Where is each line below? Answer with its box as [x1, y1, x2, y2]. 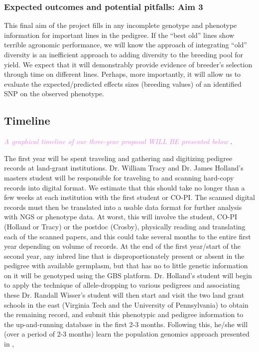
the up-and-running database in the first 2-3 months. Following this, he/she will [4, 319, 248, 329]
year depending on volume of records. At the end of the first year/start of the [4, 241, 241, 251]
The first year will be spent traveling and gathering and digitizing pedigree [4, 153, 233, 163]
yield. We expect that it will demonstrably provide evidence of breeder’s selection [4, 59, 253, 69]
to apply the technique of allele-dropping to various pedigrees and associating [4, 280, 240, 290]
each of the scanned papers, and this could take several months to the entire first [4, 231, 251, 241]
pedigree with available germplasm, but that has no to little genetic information [4, 260, 248, 271]
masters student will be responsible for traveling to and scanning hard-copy [4, 172, 234, 182]
